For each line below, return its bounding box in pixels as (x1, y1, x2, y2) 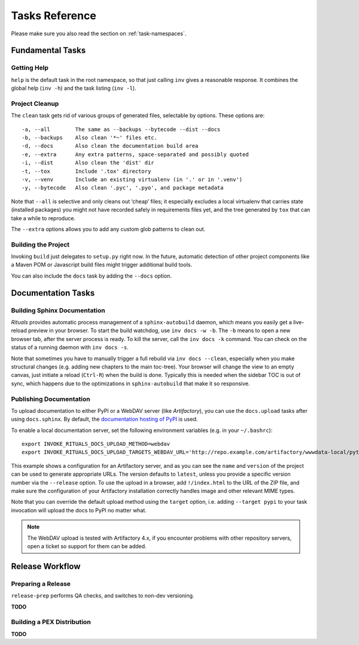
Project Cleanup (11, 99, 59, 108)
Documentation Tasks (11, 288, 95, 298)
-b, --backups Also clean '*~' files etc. (22, 135, 158, 141)
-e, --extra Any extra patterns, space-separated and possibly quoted (22, 151, 249, 158)
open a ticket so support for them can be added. (27, 542, 147, 550)
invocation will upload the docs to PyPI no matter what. (11, 506, 147, 514)
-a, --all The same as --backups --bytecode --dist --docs (22, 126, 221, 133)
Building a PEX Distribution (11, 618, 91, 626)
